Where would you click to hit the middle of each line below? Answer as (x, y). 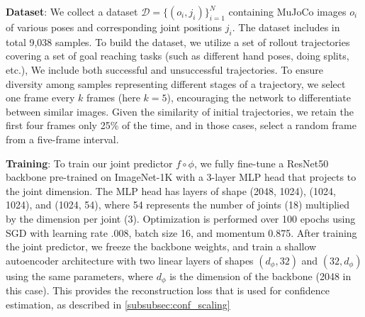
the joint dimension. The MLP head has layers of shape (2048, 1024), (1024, (171, 190)
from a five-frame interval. (62, 139)
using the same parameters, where (79, 276)
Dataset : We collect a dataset (72, 11)
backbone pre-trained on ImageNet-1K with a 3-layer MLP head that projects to (181, 177)
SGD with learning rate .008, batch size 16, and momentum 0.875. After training (181, 232)
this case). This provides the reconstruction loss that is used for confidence (168, 290)
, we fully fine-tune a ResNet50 (261, 163)
